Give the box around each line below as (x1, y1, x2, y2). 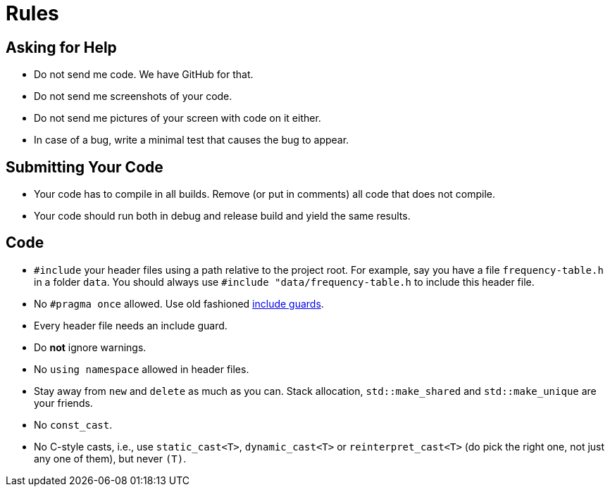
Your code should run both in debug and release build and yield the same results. (34, 210, 411, 222)
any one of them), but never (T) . (34, 452, 187, 465)
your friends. (34, 396, 93, 409)
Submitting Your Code (6, 158, 163, 176)
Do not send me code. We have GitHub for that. (34, 68, 254, 81)
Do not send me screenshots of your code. (34, 90, 232, 103)
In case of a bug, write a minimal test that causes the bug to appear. (34, 134, 349, 146)
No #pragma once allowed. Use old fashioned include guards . (34, 297, 324, 310)
